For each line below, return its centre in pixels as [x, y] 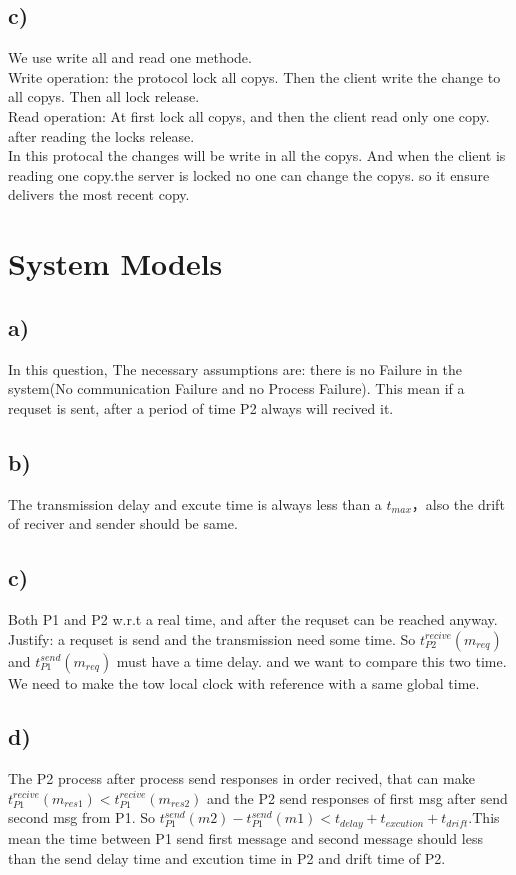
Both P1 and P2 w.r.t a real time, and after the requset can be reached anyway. [253, 618]
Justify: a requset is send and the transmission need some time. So [212, 638]
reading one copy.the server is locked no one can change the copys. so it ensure [249, 174]
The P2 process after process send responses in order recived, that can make [241, 778]
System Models [115, 263]
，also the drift [458, 503]
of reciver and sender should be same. [123, 523]
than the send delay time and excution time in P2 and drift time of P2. [227, 857]
